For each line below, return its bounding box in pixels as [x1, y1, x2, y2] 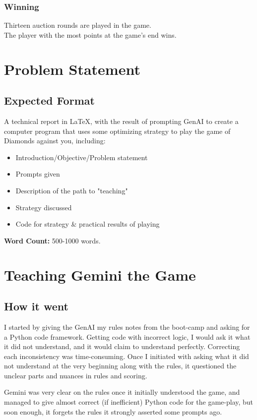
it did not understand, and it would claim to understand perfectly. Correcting [4, 341, 240, 352]
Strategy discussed [15, 202, 72, 212]
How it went [4, 299, 68, 314]
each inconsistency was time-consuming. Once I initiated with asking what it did [4, 351, 249, 361]
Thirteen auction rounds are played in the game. [4, 20, 151, 30]
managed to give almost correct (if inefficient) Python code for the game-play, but [4, 397, 254, 407]
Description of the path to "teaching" [15, 185, 128, 195]
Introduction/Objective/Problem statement [15, 152, 148, 162]
